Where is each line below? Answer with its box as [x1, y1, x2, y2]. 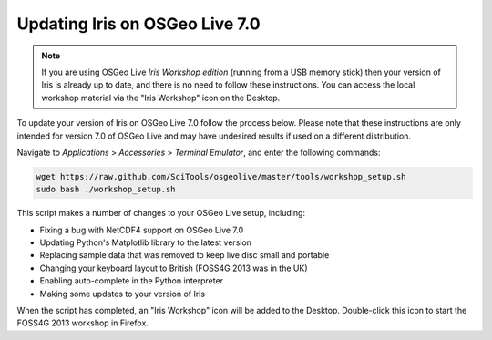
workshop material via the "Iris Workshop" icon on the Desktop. [41, 92, 281, 103]
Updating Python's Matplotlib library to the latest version [39, 237, 252, 248]
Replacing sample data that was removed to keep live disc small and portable [39, 250, 330, 261]
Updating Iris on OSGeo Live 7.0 [16, 14, 261, 34]
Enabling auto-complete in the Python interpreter [39, 275, 223, 286]
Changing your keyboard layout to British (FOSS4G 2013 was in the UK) [39, 263, 308, 273]
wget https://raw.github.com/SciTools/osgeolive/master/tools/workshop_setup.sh [36, 171, 406, 181]
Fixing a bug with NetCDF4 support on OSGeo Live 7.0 [39, 224, 244, 235]
